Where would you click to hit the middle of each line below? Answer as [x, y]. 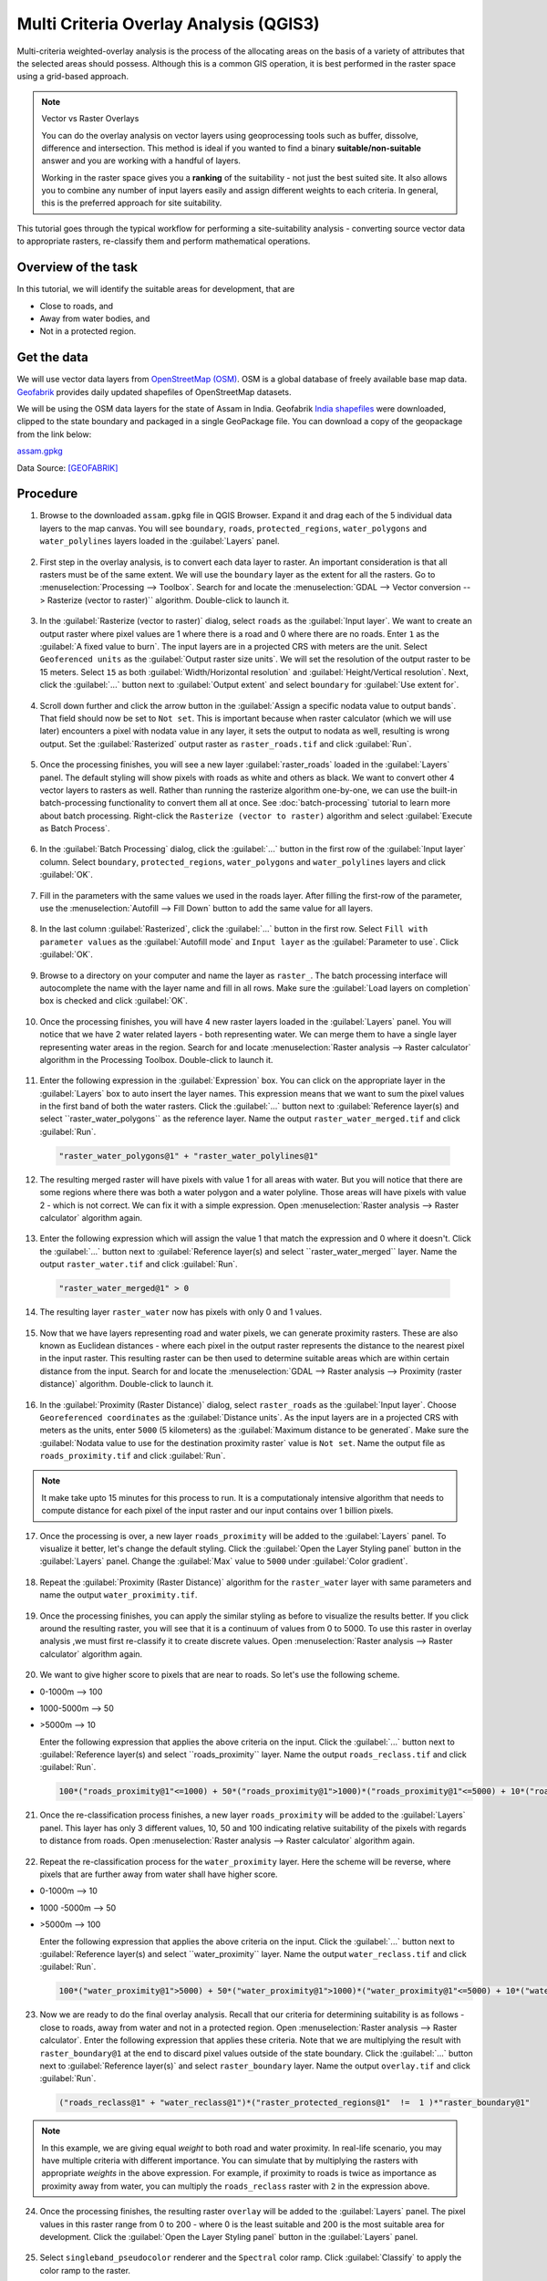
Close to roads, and [77, 306]
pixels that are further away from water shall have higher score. [159, 1874]
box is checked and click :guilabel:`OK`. [114, 1001]
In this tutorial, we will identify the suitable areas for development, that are [156, 289]
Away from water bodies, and [95, 318]
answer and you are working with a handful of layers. [141, 161]
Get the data [52, 357]
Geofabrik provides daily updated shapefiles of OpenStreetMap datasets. [154, 391]
